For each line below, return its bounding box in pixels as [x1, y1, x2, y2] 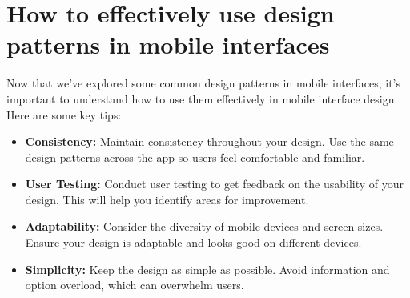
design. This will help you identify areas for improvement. [25, 191, 309, 207]
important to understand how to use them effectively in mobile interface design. [6, 90, 398, 107]
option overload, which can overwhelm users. [25, 276, 244, 293]
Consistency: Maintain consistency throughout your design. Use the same [25, 133, 394, 150]
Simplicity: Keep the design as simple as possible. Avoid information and [25, 260, 390, 277]
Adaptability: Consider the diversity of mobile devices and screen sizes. [25, 218, 384, 235]
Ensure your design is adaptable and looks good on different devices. [25, 234, 362, 251]
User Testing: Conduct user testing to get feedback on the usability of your [25, 175, 404, 192]
